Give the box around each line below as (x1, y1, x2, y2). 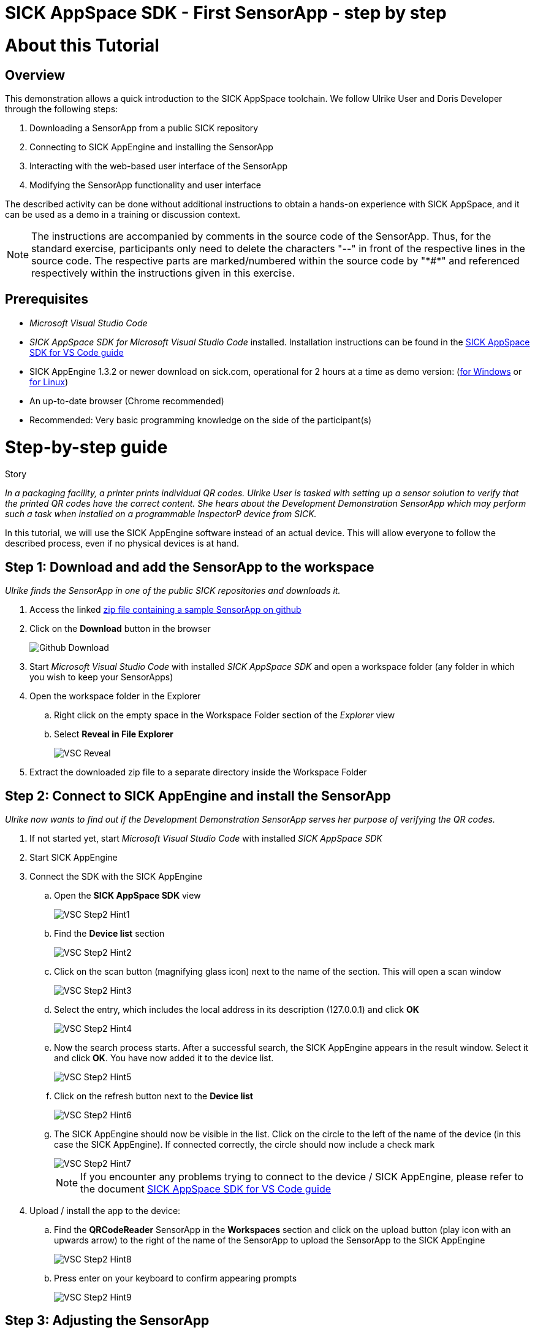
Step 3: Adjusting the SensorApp (5, 1313, 210, 1329)
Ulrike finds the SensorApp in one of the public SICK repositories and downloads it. (5, 585, 341, 596)
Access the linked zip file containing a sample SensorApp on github (29, 604, 302, 615)
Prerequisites (5, 291, 88, 307)
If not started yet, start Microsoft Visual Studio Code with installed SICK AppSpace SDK (29, 832, 382, 843)
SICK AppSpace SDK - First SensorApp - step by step (5, 2, 447, 23)
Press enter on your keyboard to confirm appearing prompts (54, 1272, 297, 1283)
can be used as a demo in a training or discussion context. (5, 209, 240, 220)
